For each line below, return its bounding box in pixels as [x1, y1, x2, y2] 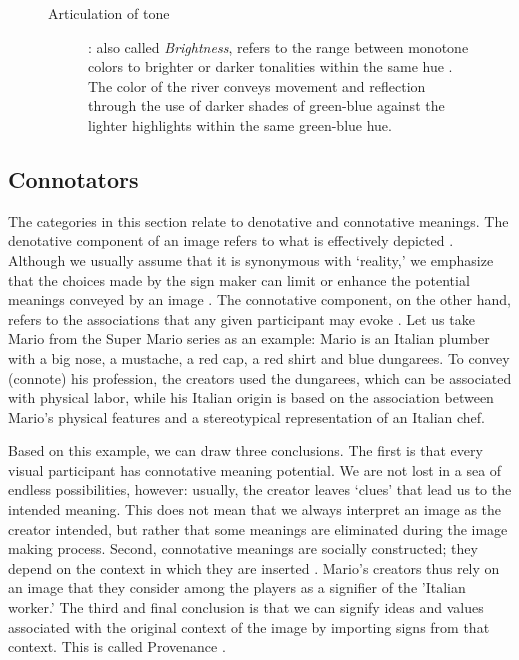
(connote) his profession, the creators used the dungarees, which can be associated [8, 367, 512, 388]
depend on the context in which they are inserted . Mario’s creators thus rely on [8, 557, 500, 578]
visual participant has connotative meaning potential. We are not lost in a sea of [8, 459, 502, 480]
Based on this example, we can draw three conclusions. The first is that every [8, 440, 483, 461]
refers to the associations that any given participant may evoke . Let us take [8, 308, 475, 329]
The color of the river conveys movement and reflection [88, 75, 426, 96]
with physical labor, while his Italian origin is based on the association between [8, 387, 494, 408]
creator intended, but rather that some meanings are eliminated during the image [8, 518, 508, 539]
